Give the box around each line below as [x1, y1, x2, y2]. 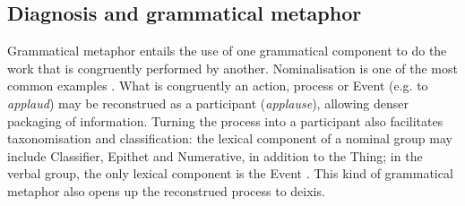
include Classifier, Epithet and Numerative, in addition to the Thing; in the [7, 146, 423, 165]
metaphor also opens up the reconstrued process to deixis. [7, 181, 325, 200]
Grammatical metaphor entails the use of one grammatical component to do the [7, 41, 447, 60]
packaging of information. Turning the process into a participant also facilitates [7, 111, 443, 130]
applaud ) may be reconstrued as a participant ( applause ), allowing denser [7, 93, 409, 112]
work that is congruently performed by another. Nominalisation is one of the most [7, 58, 458, 77]
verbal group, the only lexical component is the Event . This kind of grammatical [7, 164, 453, 183]
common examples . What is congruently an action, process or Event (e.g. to [7, 76, 428, 95]
